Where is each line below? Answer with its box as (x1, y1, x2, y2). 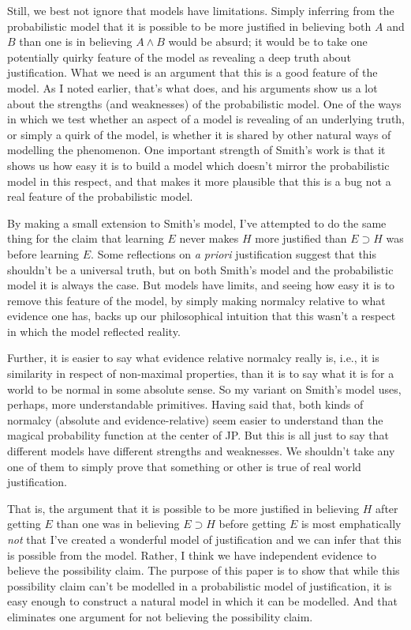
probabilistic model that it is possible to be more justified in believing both (7, 17, 372, 34)
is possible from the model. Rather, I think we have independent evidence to (7, 546, 376, 563)
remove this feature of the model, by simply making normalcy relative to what (7, 292, 386, 308)
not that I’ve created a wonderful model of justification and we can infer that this (7, 531, 402, 547)
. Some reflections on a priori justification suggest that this (91, 245, 377, 262)
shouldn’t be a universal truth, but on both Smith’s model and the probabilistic (7, 261, 394, 277)
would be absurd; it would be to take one (168, 33, 368, 50)
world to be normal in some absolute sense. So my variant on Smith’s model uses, (7, 380, 402, 397)
